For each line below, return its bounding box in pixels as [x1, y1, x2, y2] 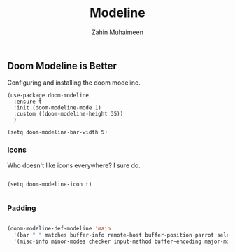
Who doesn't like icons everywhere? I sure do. [7, 161, 141, 169]
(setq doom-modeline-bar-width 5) [7, 129, 108, 136]
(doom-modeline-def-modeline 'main [7, 225, 111, 232]
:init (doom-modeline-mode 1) [13, 104, 101, 111]
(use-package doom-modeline [7, 92, 90, 99]
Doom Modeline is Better [7, 59, 117, 71]
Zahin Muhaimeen [92, 28, 143, 36]
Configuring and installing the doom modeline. [7, 78, 141, 87]
